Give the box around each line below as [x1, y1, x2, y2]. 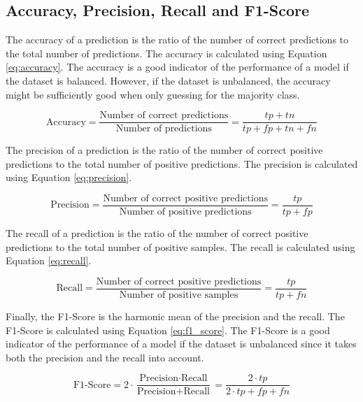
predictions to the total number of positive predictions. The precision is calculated [6, 156, 358, 171]
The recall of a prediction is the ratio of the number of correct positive [6, 226, 308, 241]
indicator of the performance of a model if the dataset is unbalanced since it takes [6, 336, 357, 351]
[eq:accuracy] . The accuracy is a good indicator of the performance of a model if [6, 59, 349, 74]
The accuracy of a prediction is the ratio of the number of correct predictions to [6, 32, 349, 47]
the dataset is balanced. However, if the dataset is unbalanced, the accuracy [6, 73, 331, 87]
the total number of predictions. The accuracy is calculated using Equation [6, 45, 327, 60]
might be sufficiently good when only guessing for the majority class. [6, 87, 300, 101]
